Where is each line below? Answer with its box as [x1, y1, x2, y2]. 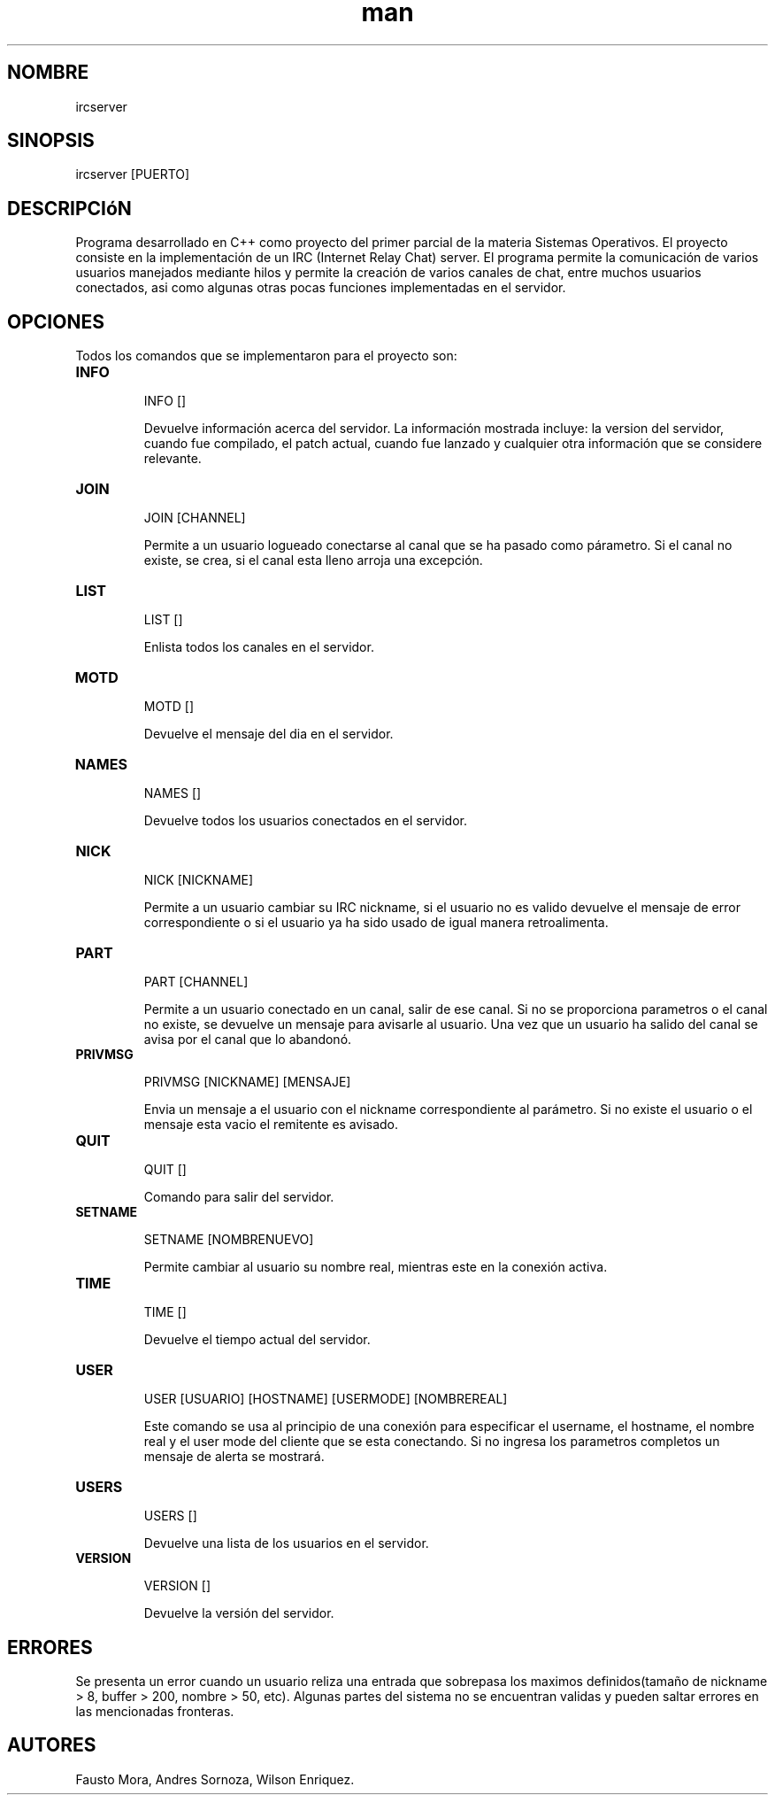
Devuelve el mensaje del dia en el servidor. [143, 726, 394, 742]
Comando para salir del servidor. [143, 1189, 334, 1205]
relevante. [143, 451, 202, 467]
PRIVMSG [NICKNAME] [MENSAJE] [143, 1074, 351, 1090]
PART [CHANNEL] [143, 974, 249, 990]
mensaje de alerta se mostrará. [143, 1449, 325, 1465]
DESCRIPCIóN [7, 197, 132, 220]
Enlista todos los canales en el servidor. [143, 639, 374, 655]
